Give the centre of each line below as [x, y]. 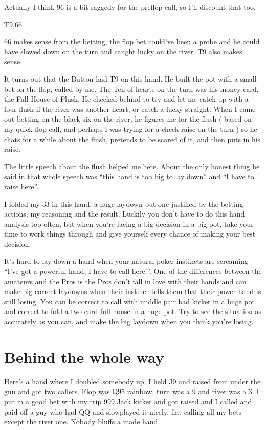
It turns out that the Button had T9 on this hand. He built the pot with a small [130, 78]
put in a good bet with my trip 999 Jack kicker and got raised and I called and [128, 401]
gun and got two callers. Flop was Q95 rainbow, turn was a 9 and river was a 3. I [132, 391]
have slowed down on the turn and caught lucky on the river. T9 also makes [123, 51]
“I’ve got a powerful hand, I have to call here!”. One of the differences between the [133, 271]
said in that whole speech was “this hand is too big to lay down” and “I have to [129, 176]
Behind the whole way [84, 356]
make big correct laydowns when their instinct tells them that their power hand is [133, 291]
